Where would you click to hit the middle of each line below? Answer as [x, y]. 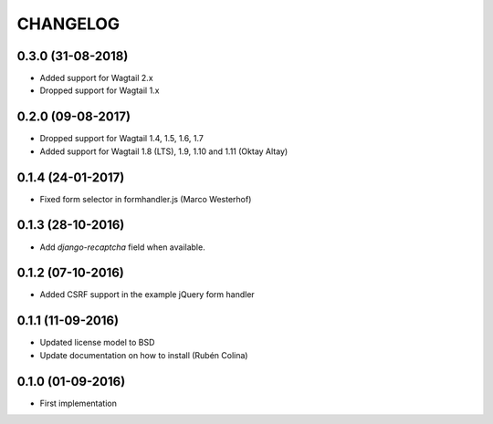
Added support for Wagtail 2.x [97, 78]
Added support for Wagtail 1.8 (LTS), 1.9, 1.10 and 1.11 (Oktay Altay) [164, 151]
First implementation [79, 403]
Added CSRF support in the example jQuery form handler [147, 295]
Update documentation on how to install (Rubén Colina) [144, 355]
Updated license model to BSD [97, 343]
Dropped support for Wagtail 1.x [100, 90]
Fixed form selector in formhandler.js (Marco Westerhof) [146, 199]
